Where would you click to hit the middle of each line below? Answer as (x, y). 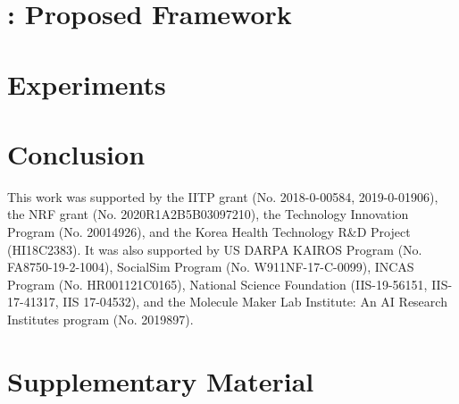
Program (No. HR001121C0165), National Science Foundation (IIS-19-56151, (217, 284)
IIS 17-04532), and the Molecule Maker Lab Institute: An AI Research (255, 302)
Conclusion (76, 153)
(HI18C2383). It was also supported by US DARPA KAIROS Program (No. (215, 249)
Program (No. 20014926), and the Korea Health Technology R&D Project (209, 232)
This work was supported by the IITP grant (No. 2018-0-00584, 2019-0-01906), (223, 196)
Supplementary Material (161, 380)
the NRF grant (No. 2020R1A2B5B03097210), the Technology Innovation (208, 214)
